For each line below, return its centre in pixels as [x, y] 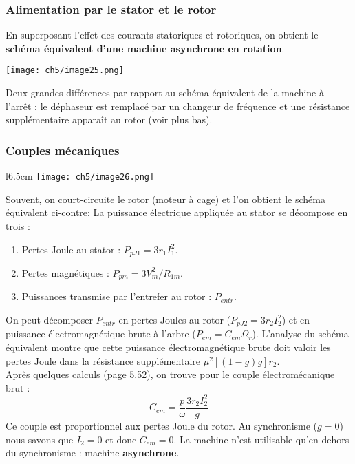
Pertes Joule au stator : [71, 249]
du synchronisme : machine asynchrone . [93, 453]
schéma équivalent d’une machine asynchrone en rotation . [145, 48]
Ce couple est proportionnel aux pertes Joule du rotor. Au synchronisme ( [162, 425]
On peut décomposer [49, 319]
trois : [18, 225]
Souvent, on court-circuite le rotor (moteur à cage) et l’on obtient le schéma [165, 199]
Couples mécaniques [63, 150]
